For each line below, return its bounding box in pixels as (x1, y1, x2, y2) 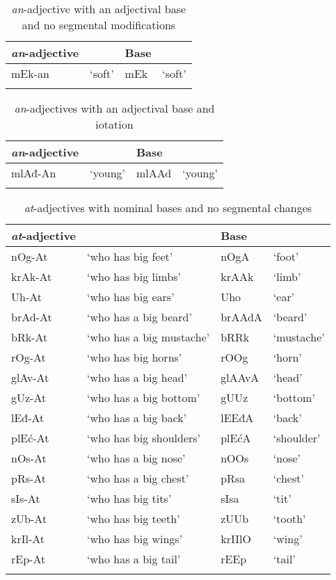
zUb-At (11, 510, 47, 526)
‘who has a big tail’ (87, 551, 181, 567)
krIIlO (221, 531, 251, 547)
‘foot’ (273, 248, 299, 264)
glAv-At (11, 369, 49, 385)
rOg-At (11, 349, 46, 365)
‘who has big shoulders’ (87, 430, 201, 446)
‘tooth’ (273, 510, 306, 526)
